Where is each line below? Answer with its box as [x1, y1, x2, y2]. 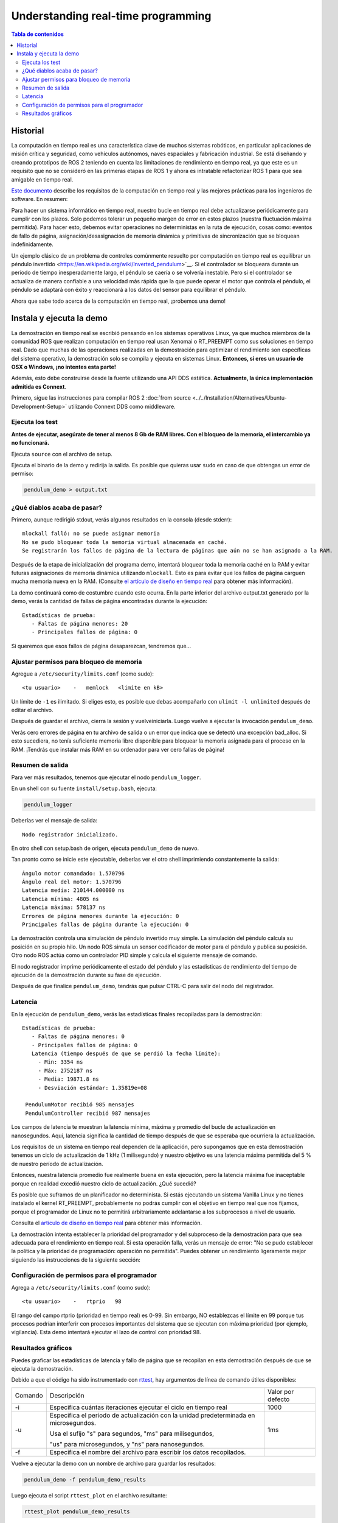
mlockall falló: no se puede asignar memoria [22, 530, 160, 537]
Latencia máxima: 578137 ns [22, 904, 106, 911]
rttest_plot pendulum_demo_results [24, 1508, 130, 1515]
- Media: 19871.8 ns [38, 1076, 100, 1083]
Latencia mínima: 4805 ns [22, 896, 100, 902]
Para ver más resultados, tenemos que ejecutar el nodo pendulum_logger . [11, 774, 201, 781]
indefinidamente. [11, 241, 54, 248]
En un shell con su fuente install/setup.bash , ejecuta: [11, 785, 157, 792]
